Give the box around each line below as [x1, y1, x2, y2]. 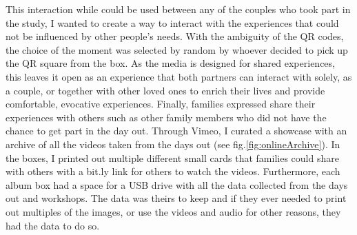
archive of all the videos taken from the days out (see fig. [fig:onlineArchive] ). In [6, 136, 340, 151]
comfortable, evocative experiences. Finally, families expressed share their [6, 96, 316, 111]
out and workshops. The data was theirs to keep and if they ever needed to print [6, 191, 347, 205]
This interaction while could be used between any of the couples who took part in [6, 2, 351, 16]
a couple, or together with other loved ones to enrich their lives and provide [6, 83, 325, 97]
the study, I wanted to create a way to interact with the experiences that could [6, 15, 339, 30]
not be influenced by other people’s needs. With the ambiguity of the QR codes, [6, 29, 344, 43]
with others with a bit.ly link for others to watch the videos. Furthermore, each [6, 164, 340, 178]
